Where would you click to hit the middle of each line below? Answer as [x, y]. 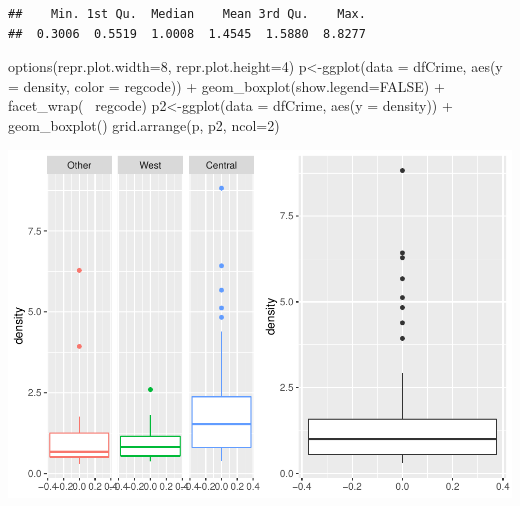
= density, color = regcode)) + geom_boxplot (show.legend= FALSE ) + [226, 85]
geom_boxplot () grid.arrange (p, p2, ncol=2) [144, 124]
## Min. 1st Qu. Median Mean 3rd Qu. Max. [187, 14]
